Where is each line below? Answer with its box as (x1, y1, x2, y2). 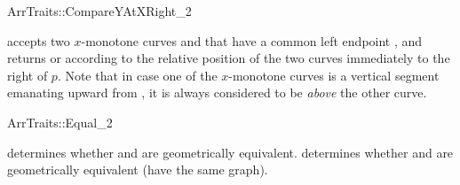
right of (7, 66, 48, 84)
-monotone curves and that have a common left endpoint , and (81, 31, 423, 50)
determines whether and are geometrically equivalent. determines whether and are (7, 143, 454, 161)
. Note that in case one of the (57, 66, 218, 84)
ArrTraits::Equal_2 (7, 112, 113, 131)
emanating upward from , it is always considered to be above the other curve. (7, 83, 427, 102)
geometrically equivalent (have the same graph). (7, 160, 268, 179)
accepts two (7, 31, 70, 50)
